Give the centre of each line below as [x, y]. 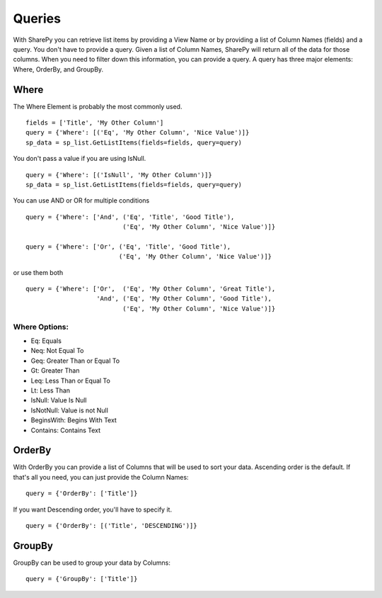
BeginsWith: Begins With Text [74, 420]
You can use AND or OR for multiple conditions [81, 201]
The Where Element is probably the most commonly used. [98, 106]
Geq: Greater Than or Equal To [75, 361]
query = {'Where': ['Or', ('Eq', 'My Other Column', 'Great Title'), [151, 289]
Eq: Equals [46, 341]
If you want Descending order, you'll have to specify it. [93, 509]
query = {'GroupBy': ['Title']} [82, 579]
